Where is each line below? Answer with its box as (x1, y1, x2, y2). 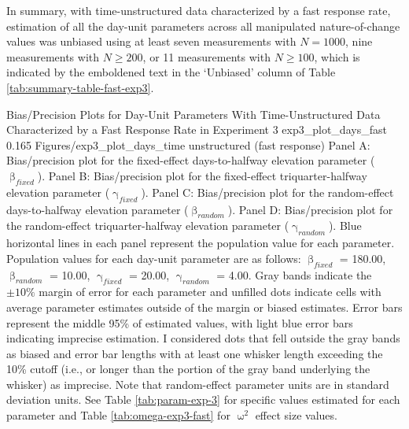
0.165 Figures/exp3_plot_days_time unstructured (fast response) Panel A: (6, 136, 370, 153)
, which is (314, 48, 360, 65)
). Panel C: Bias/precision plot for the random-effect (141, 183, 394, 200)
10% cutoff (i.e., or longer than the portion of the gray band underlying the (6, 361, 370, 377)
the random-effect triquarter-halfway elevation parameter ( (6, 217, 289, 234)
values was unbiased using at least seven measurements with (6, 33, 297, 50)
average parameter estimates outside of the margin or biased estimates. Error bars (6, 298, 403, 315)
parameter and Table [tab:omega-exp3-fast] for (6, 407, 230, 423)
